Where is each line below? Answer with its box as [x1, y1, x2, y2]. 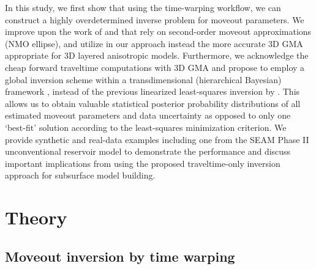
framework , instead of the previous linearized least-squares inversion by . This [5, 85, 300, 98]
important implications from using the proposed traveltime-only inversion [5, 157, 280, 169]
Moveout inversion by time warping [5, 246, 235, 265]
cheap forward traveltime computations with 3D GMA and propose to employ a [5, 61, 305, 73]
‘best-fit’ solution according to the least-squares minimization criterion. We [5, 120, 287, 133]
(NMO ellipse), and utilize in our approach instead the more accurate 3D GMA [5, 37, 303, 50]
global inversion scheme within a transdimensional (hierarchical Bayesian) [5, 73, 282, 86]
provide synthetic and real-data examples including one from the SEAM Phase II [5, 133, 309, 146]
